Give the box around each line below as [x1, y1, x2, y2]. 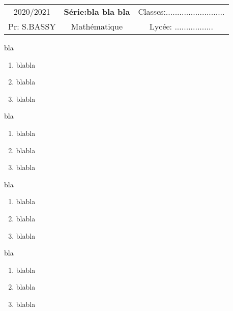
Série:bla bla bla [64, 6, 130, 17]
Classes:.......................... [138, 6, 225, 17]
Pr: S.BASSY [8, 20, 56, 32]
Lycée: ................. [149, 20, 214, 32]
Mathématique [71, 20, 123, 32]
